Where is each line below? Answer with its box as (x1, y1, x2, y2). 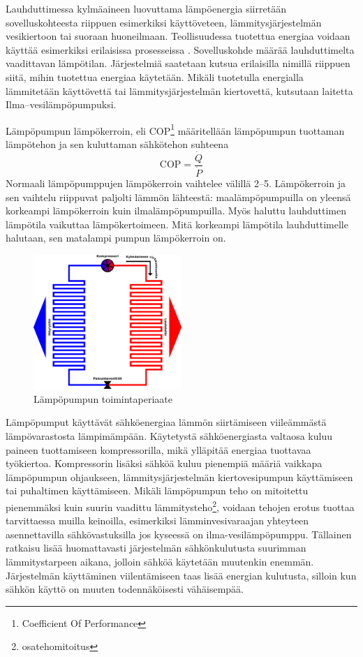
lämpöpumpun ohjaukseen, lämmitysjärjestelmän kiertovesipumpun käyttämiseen (6, 469, 353, 484)
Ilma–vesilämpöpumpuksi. (6, 97, 117, 112)
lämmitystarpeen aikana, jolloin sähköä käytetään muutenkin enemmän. (6, 554, 314, 569)
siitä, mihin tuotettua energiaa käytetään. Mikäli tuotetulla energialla (6, 69, 304, 84)
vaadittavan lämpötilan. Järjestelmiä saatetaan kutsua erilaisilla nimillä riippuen (6, 56, 350, 71)
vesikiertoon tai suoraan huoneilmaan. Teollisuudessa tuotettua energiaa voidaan (6, 29, 350, 43)
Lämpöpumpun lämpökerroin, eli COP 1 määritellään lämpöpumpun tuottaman (6, 121, 345, 138)
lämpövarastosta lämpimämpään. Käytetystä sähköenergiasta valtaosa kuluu (6, 429, 332, 443)
